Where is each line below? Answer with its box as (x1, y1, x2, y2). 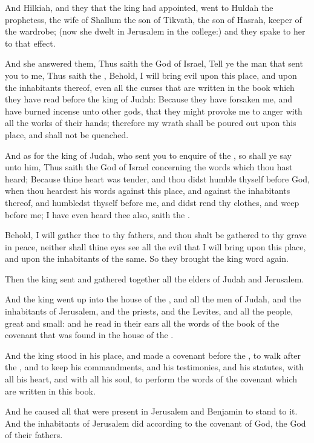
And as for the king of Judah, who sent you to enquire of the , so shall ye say (5, 148, 292, 161)
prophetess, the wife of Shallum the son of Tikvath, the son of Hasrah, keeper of (5, 13, 302, 25)
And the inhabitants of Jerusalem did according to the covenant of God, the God (5, 416, 306, 429)
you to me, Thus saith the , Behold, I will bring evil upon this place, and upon (5, 68, 297, 81)
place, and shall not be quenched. (5, 128, 129, 141)
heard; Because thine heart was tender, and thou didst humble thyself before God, (5, 172, 310, 185)
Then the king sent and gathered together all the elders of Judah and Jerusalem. (5, 272, 304, 285)
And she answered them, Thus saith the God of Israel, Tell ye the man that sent (5, 57, 303, 70)
